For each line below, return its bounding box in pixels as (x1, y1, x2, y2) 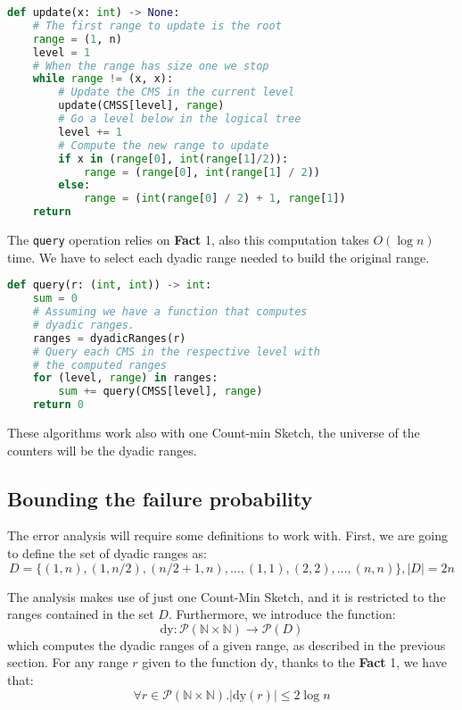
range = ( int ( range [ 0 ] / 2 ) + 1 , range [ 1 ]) (83, 192, 346, 205)
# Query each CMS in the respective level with (32, 345, 320, 358)
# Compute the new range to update (58, 138, 269, 152)
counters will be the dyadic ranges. (7, 440, 197, 459)
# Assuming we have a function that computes (32, 305, 308, 318)
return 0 (32, 398, 84, 412)
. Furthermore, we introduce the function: (168, 605, 396, 623)
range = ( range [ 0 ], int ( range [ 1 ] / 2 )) (83, 165, 320, 179)
